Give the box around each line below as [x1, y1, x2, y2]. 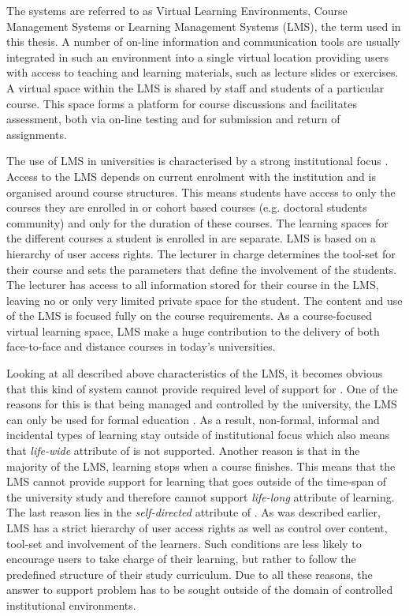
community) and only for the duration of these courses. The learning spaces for [6, 214, 389, 231]
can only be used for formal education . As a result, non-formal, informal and [6, 411, 380, 427]
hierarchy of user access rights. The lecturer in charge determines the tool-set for [6, 245, 396, 261]
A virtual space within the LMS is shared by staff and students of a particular [6, 79, 385, 96]
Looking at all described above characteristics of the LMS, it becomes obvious [6, 365, 383, 381]
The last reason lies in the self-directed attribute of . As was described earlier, [6, 504, 381, 520]
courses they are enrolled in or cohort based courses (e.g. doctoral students [6, 199, 367, 216]
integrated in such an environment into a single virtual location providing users [6, 48, 389, 65]
